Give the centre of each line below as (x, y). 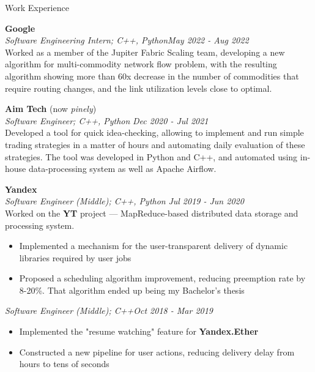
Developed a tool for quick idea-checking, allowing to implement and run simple (154, 132)
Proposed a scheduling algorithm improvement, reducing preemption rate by (162, 278)
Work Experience (37, 7)
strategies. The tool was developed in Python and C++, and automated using (151, 156)
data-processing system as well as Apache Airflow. (122, 169)
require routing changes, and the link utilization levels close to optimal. (139, 88)
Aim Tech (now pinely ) (51, 109)
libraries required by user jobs (75, 257)
